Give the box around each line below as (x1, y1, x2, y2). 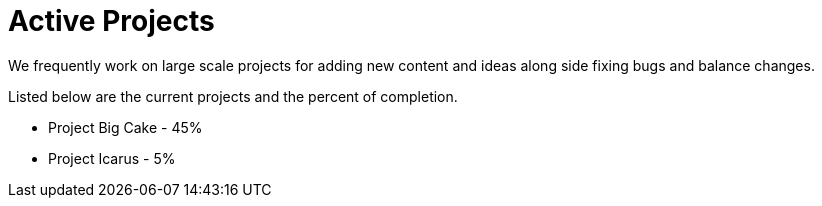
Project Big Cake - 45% (48, 118, 203, 136)
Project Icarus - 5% (48, 149, 176, 167)
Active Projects (8, 4, 215, 38)
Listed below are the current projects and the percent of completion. (8, 87, 458, 105)
